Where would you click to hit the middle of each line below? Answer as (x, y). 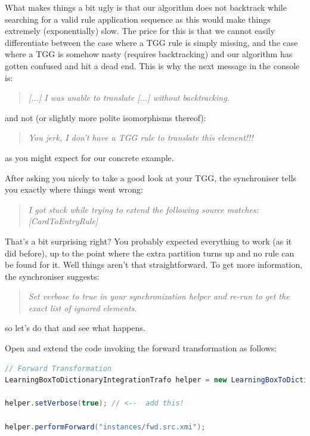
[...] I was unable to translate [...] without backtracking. (129, 98)
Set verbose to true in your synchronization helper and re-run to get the (159, 296)
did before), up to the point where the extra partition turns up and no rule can (150, 253)
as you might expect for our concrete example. (89, 157)
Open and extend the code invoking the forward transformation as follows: (141, 348)
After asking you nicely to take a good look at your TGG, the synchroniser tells (151, 177)
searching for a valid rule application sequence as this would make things (138, 19)
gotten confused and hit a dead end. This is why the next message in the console (152, 65)
